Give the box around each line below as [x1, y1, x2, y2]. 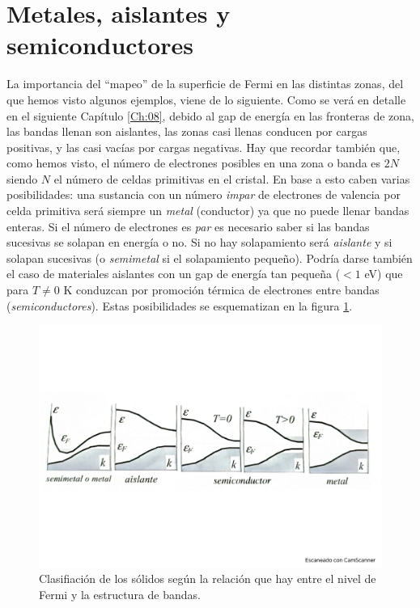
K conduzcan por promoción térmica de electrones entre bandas [63, 281, 380, 298]
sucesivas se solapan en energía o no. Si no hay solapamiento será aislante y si [6, 234, 392, 251]
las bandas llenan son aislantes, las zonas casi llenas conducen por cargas [6, 123, 367, 140]
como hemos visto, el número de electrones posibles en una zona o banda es [6, 154, 381, 171]
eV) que [364, 265, 403, 282]
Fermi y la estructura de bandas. [39, 586, 201, 603]
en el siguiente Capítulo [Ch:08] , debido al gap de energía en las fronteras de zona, [6, 107, 414, 124]
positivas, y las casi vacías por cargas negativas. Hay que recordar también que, [6, 138, 401, 155]
